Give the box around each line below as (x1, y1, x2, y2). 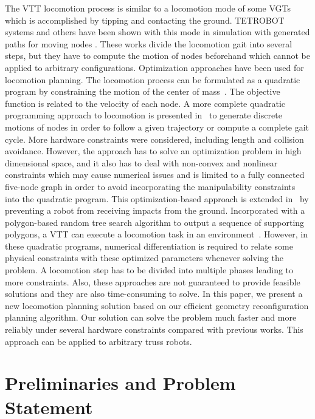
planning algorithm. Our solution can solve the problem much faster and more (5, 311, 297, 324)
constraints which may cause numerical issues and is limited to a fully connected (5, 168, 305, 181)
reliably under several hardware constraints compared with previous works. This (5, 323, 303, 336)
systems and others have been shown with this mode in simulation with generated (5, 26, 310, 38)
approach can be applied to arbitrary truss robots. (5, 335, 192, 347)
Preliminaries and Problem (5, 370, 236, 395)
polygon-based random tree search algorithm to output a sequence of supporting (5, 216, 305, 228)
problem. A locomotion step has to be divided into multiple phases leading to (5, 264, 294, 276)
